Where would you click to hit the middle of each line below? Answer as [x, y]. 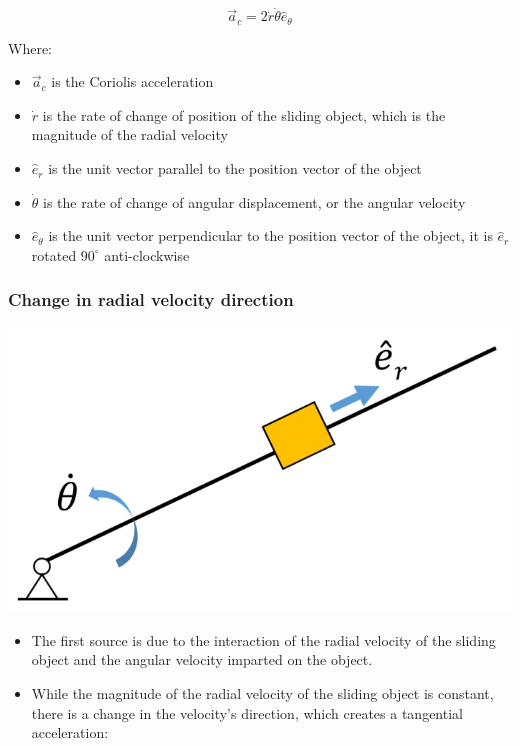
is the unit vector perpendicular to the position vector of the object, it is [270, 235]
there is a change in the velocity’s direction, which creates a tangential [247, 712]
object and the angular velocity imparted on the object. [202, 659]
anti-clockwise [147, 254]
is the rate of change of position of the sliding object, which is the [244, 114]
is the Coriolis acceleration [132, 81]
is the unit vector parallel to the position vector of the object [235, 168]
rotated [54, 254]
